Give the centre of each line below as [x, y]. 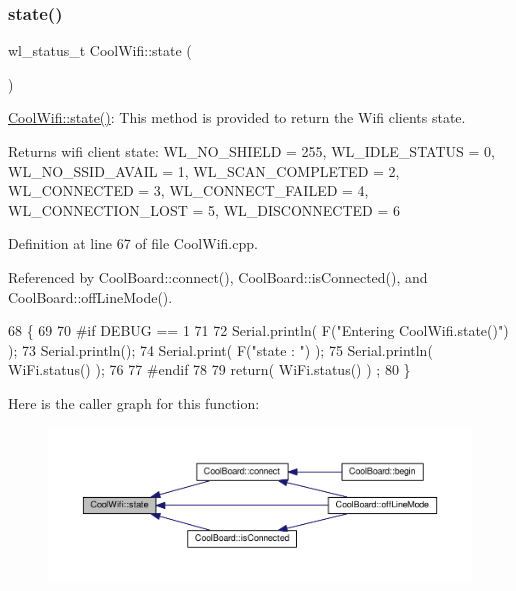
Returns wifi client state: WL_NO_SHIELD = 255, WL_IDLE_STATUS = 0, [251, 151]
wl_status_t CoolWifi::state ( [100, 50]
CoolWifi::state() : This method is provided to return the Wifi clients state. [237, 117]
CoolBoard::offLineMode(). [90, 296]
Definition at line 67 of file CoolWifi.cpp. [133, 243]
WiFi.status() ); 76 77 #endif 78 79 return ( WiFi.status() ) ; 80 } [209, 369]
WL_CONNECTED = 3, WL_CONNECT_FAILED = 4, [188, 190]
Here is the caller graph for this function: [134, 402]
